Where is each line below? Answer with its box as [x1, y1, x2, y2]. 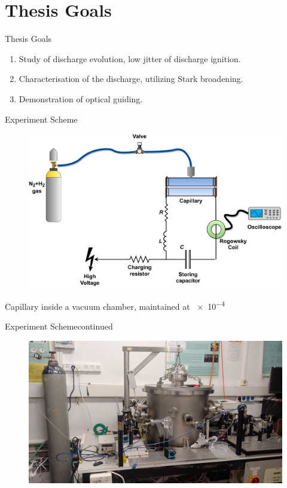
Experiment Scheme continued [5, 319, 113, 332]
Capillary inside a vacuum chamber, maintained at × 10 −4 [5, 298, 225, 312]
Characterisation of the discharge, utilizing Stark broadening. [19, 72, 243, 85]
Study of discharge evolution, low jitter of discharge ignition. [19, 52, 241, 65]
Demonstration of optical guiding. [19, 92, 143, 105]
